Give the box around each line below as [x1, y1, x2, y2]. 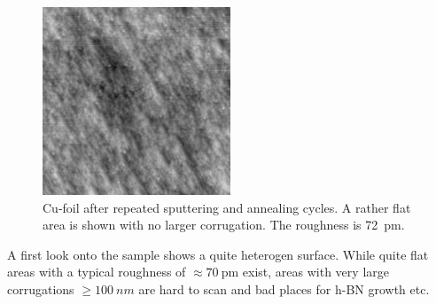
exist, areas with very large [242, 262, 389, 281]
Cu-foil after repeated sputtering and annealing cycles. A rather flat [43, 198, 411, 216]
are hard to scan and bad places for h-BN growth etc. [138, 279, 430, 298]
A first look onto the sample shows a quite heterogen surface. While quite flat [7, 245, 429, 263]
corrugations [7, 279, 74, 298]
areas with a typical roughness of [7, 262, 186, 281]
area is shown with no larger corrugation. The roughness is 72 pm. [43, 215, 405, 234]
